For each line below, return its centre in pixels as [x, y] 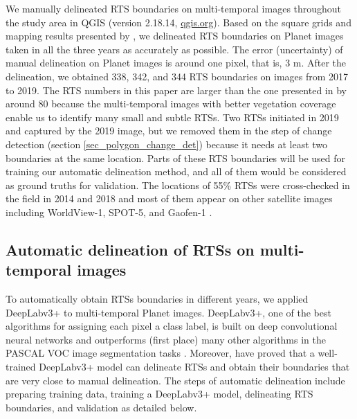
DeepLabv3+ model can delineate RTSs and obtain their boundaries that [194, 367]
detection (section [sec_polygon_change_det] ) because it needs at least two [167, 144]
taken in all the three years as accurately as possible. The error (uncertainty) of [174, 49]
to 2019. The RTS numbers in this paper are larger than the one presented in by [176, 90]
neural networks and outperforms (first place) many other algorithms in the [166, 339]
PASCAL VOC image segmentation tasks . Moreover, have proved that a [160, 353]
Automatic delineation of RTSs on [130, 249]
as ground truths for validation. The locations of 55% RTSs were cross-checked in [178, 185]
